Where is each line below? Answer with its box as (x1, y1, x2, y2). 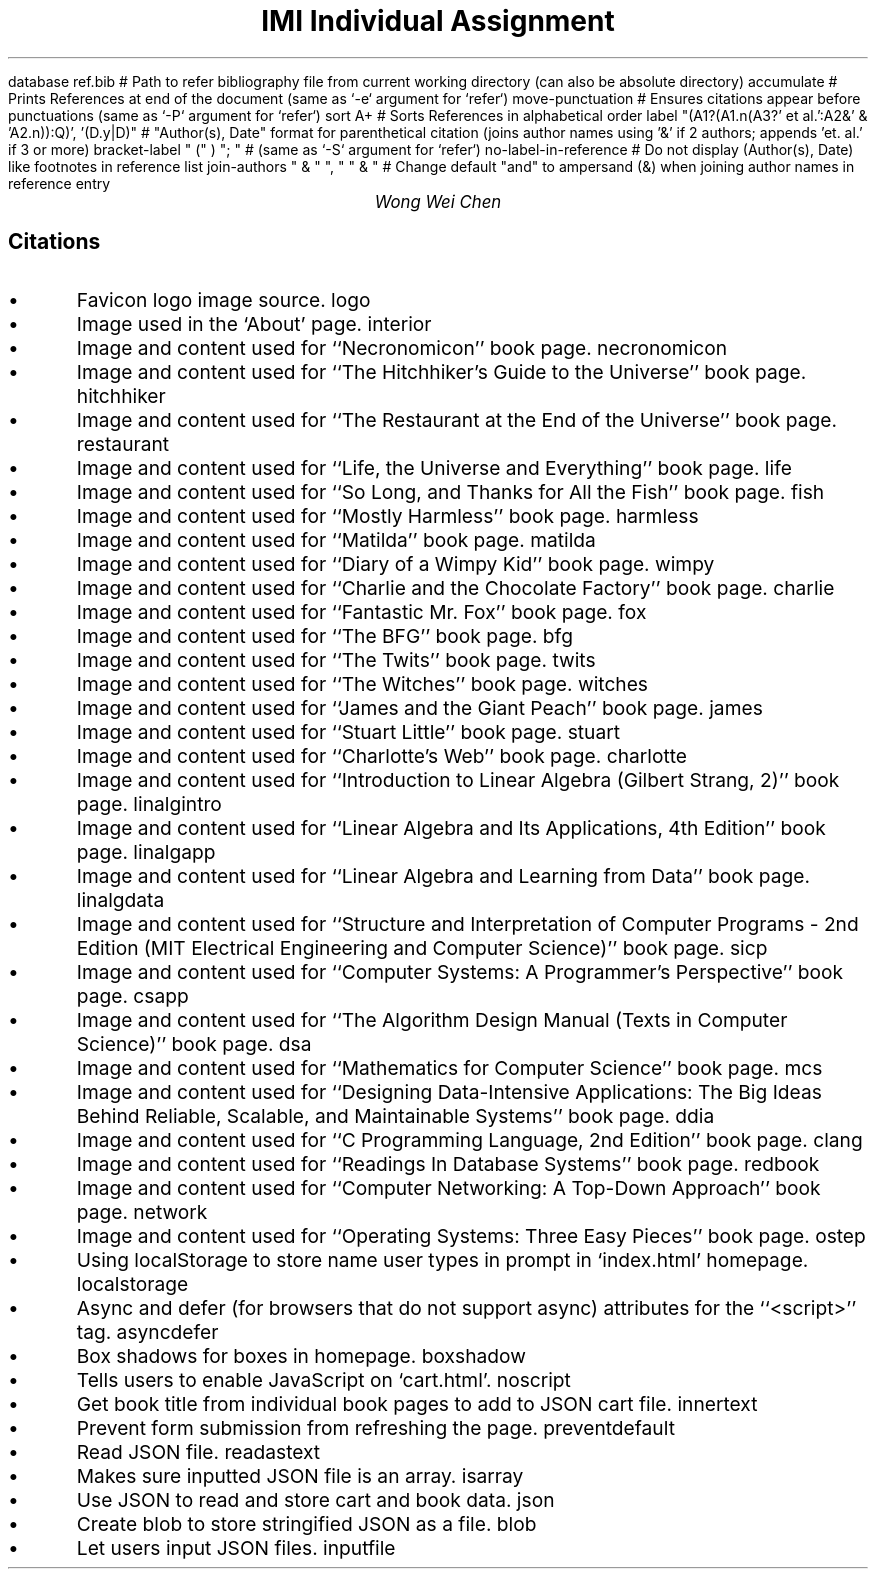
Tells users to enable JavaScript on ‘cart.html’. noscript (76, 1367, 571, 1392)
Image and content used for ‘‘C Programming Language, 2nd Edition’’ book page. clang (76, 1127, 863, 1152)
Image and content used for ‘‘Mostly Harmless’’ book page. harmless (76, 503, 699, 528)
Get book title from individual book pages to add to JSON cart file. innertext (76, 1391, 758, 1416)
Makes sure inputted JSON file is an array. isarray (76, 1463, 524, 1488)
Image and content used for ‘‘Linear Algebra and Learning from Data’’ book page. (76, 863, 810, 888)
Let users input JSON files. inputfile (76, 1535, 396, 1560)
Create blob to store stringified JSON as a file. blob (76, 1511, 537, 1536)
